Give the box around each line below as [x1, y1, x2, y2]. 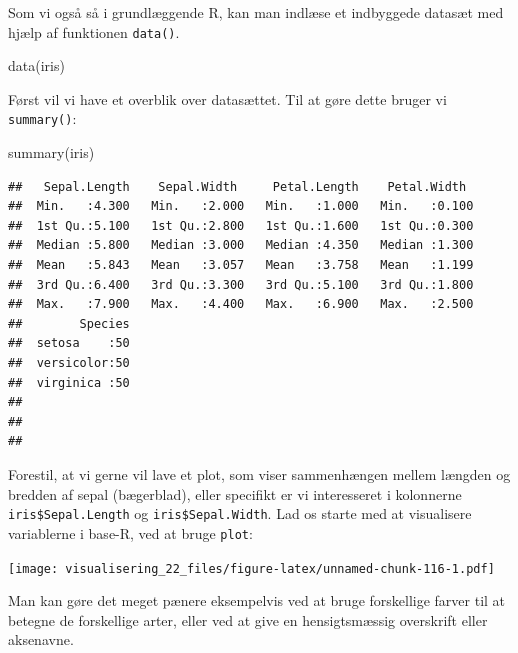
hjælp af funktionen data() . [8, 21, 180, 42]
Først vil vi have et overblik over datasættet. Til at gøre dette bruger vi [8, 88, 447, 109]
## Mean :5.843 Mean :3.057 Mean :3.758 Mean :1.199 [8, 258, 474, 273]
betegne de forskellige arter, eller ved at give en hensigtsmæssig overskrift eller [8, 609, 488, 630]
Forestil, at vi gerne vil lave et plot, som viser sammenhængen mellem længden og [8, 464, 511, 484]
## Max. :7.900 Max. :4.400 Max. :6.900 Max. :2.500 [8, 297, 474, 312]
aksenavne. [8, 629, 74, 650]
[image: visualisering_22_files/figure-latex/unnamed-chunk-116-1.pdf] [8, 561, 495, 576]
